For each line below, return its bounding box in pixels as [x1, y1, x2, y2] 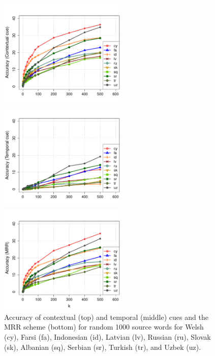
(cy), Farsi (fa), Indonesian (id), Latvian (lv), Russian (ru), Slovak [4, 331, 211, 342]
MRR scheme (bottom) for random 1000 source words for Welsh [4, 321, 204, 332]
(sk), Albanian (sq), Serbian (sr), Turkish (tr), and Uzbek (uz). [4, 341, 201, 352]
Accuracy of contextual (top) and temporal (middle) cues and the [4, 311, 208, 322]
